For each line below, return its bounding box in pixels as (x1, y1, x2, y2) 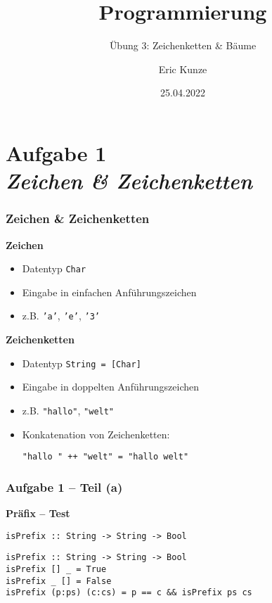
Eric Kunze (158, 61, 207, 76)
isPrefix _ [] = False (6, 576, 112, 586)
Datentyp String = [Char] (22, 355, 141, 370)
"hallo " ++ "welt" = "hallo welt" (22, 452, 189, 462)
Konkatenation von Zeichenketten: (22, 426, 170, 441)
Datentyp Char (22, 261, 86, 276)
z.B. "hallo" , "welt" (22, 402, 115, 417)
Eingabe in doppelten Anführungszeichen (22, 379, 199, 394)
